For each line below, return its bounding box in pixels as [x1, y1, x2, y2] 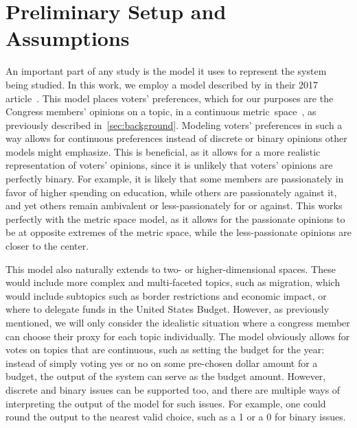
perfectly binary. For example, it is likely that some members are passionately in [5, 171, 344, 186]
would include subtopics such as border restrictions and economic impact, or [5, 288, 327, 302]
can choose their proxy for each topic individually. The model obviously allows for [5, 329, 350, 343]
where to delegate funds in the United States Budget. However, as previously [5, 302, 330, 316]
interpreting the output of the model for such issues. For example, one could [5, 396, 326, 410]
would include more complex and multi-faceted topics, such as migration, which [5, 275, 341, 289]
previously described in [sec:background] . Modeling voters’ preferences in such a [5, 117, 343, 132]
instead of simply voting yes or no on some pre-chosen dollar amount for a [5, 355, 318, 370]
